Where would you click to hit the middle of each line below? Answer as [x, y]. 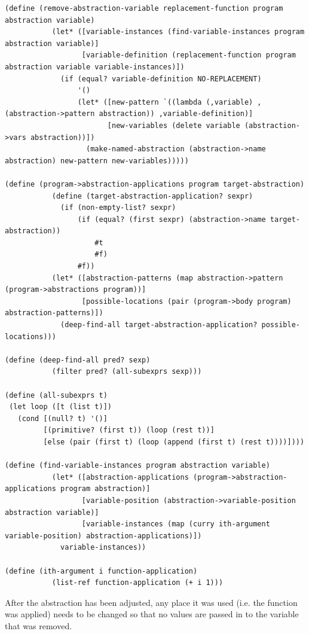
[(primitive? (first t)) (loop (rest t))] [129, 430]
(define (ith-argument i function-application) [101, 571]
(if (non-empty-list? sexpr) [118, 208]
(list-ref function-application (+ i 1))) [137, 583]
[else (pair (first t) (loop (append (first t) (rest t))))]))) [174, 442]
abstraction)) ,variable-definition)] [176, 114]
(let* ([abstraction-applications [120, 477]
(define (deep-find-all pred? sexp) [78, 360]
